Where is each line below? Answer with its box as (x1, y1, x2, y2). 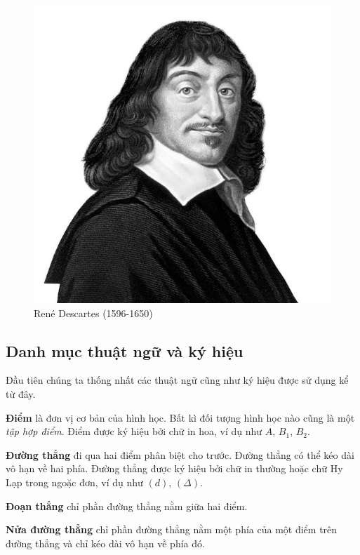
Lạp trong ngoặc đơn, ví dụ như (6, 474, 143, 489)
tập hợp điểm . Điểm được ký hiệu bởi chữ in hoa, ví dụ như (6, 424, 262, 439)
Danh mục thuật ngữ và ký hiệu (6, 340, 244, 361)
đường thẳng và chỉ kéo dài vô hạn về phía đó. (6, 535, 205, 550)
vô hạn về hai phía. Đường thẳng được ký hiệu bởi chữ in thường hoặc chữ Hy (6, 461, 343, 476)
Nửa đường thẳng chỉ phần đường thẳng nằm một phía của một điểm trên (6, 522, 338, 537)
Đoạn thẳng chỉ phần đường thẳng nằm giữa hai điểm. (6, 498, 248, 513)
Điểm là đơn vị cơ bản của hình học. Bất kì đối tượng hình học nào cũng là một (6, 410, 355, 424)
